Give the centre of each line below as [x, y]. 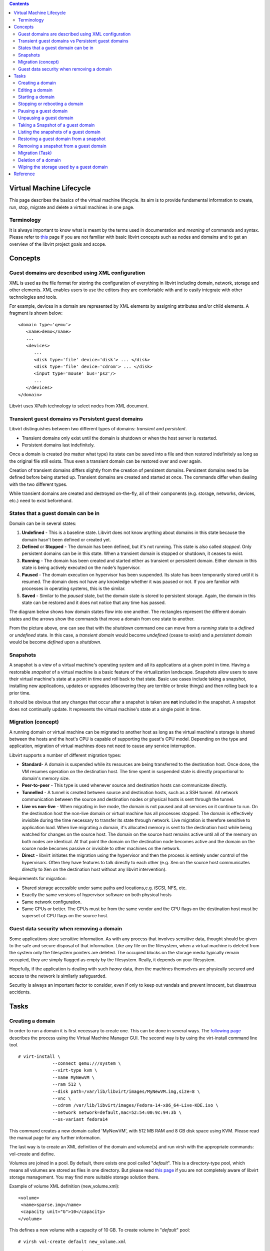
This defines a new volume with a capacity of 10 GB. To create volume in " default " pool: [100, 1230]
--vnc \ [61, 1098]
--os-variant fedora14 [80, 1119]
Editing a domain [35, 90]
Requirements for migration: [38, 879]
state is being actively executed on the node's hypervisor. [81, 567]
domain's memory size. [46, 779]
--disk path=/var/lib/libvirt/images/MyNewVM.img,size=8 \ [126, 1091]
